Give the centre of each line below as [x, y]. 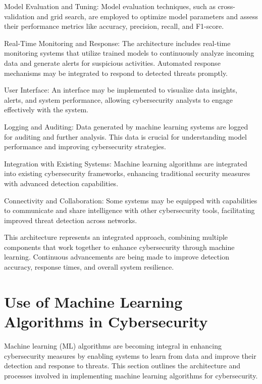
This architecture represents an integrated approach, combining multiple [116, 237]
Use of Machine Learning [93, 301]
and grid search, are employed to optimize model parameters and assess [147, 16]
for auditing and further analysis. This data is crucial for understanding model [125, 136]
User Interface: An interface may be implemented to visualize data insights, [121, 90]
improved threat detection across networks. [71, 220]
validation [19, 16]
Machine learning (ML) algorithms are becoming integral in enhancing [113, 345]
